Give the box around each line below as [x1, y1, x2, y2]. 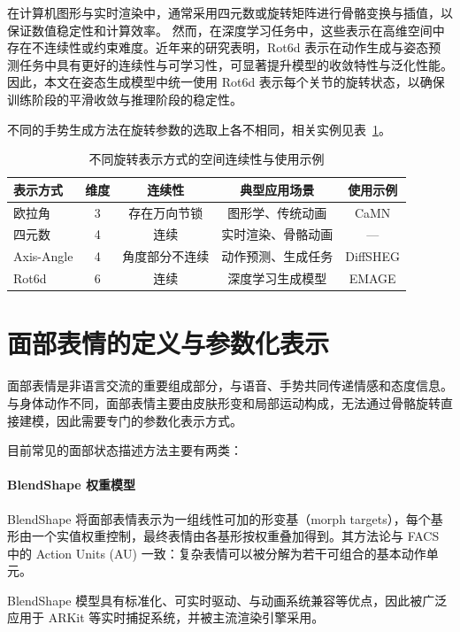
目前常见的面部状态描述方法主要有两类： [7, 441, 242, 459]
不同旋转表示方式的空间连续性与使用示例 [88, 150, 325, 168]
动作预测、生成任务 [221, 247, 333, 266]
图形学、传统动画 [227, 203, 327, 221]
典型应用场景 [240, 180, 315, 198]
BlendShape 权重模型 [7, 475, 136, 494]
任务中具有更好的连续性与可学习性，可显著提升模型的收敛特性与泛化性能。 [19, 55, 453, 73]
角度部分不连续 [122, 247, 210, 266]
